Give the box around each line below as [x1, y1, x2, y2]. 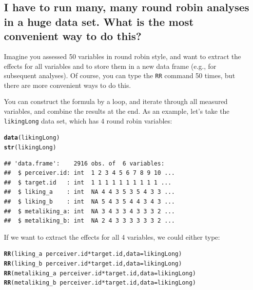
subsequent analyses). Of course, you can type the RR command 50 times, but [4, 70, 235, 81]
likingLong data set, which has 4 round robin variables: [4, 115, 172, 125]
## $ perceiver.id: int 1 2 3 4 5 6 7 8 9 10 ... [4, 169, 175, 177]
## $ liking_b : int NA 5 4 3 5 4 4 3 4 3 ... [4, 198, 175, 205]
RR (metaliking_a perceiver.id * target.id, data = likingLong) [4, 269, 196, 277]
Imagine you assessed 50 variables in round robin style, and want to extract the [4, 51, 241, 61]
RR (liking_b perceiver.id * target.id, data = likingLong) [4, 260, 182, 267]
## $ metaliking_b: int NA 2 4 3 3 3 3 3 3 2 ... [4, 217, 175, 225]
